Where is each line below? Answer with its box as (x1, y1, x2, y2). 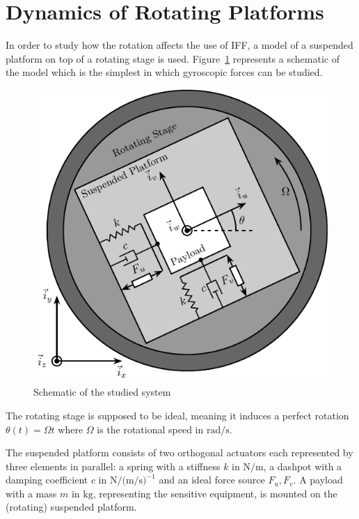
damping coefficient (6, 472, 88, 487)
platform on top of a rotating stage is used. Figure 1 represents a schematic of (6, 51, 340, 65)
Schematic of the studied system (33, 385, 171, 399)
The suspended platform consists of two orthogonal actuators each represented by (6, 445, 353, 460)
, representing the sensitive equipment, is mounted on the (93, 486, 337, 500)
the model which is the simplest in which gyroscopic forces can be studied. (6, 65, 323, 79)
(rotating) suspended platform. (6, 499, 137, 514)
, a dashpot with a (263, 458, 342, 473)
